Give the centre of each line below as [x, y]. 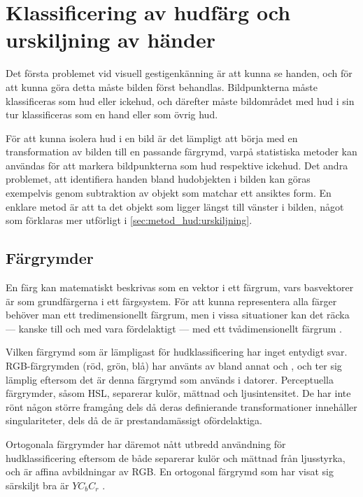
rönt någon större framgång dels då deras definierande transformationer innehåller [181, 406]
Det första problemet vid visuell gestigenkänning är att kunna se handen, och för [179, 73]
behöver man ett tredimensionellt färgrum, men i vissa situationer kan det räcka [178, 315]
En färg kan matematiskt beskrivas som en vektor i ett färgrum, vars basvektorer [180, 287]
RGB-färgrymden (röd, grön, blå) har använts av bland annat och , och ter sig [174, 366]
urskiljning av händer [111, 40]
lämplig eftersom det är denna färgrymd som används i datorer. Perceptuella [170, 379]
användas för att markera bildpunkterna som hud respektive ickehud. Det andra [177, 165]
